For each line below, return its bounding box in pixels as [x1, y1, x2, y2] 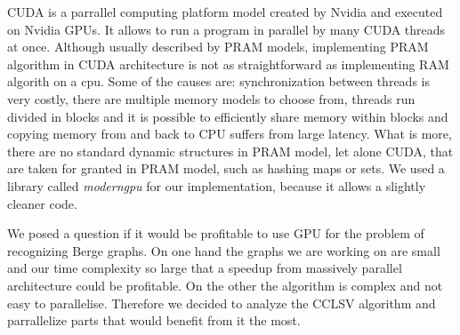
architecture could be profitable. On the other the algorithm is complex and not [7, 275, 443, 294]
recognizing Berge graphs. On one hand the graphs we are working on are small [7, 241, 440, 259]
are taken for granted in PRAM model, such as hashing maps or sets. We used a [7, 159, 445, 178]
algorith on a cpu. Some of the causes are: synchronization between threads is [7, 72, 430, 91]
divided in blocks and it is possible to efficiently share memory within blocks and [7, 107, 448, 125]
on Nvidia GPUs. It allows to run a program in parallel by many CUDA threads [7, 20, 446, 38]
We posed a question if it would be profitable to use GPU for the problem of [7, 224, 424, 243]
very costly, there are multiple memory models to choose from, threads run [7, 89, 416, 108]
